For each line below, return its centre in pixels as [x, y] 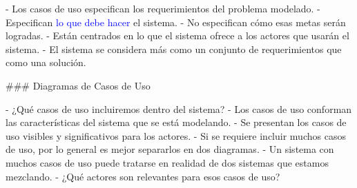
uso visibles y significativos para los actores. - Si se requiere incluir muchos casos [176, 135]
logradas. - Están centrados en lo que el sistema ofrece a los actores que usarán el [177, 35]
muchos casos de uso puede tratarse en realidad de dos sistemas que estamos [167, 162]
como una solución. [46, 62]
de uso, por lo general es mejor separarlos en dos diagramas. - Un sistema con [170, 149]
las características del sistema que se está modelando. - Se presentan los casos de [176, 122]
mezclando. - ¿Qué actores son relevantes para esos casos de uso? [143, 176]
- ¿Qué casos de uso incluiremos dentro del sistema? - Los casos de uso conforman [179, 108]
